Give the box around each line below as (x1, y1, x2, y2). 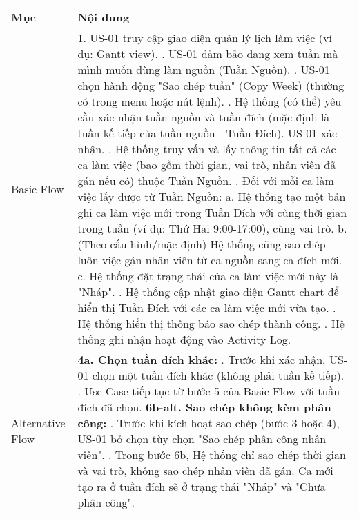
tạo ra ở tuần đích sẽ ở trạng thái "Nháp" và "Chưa (77, 478, 326, 494)
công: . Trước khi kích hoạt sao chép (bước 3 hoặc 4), (77, 415, 340, 431)
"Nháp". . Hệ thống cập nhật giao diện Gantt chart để (77, 284, 339, 300)
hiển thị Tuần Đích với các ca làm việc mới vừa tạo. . (77, 300, 336, 315)
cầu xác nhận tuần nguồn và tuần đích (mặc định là (77, 109, 330, 125)
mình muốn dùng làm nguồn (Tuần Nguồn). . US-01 (77, 61, 330, 77)
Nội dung (77, 9, 130, 25)
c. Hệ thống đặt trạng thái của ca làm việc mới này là (77, 268, 339, 284)
